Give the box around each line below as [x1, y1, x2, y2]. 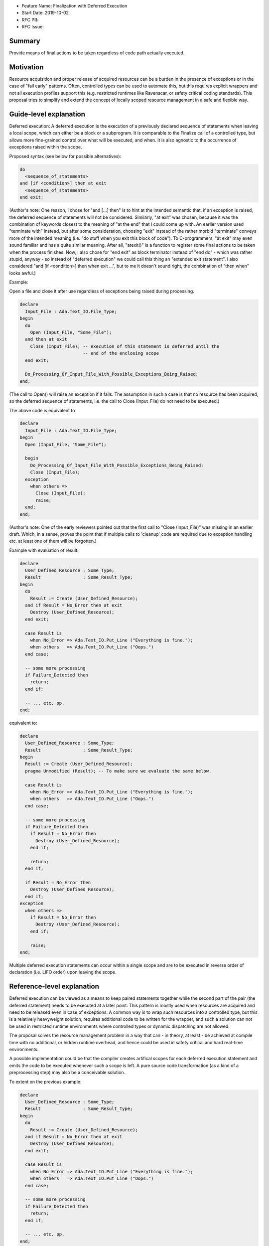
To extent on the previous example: [9, 1079, 82, 1085]
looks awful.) [9, 270, 36, 276]
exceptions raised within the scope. [9, 144, 82, 150]
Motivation [9, 63, 44, 71]
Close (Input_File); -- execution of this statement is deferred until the [30, 343, 220, 349]
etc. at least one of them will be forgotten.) [9, 538, 97, 544]
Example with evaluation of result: [9, 547, 79, 553]
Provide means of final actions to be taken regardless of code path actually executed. [9, 50, 185, 56]
